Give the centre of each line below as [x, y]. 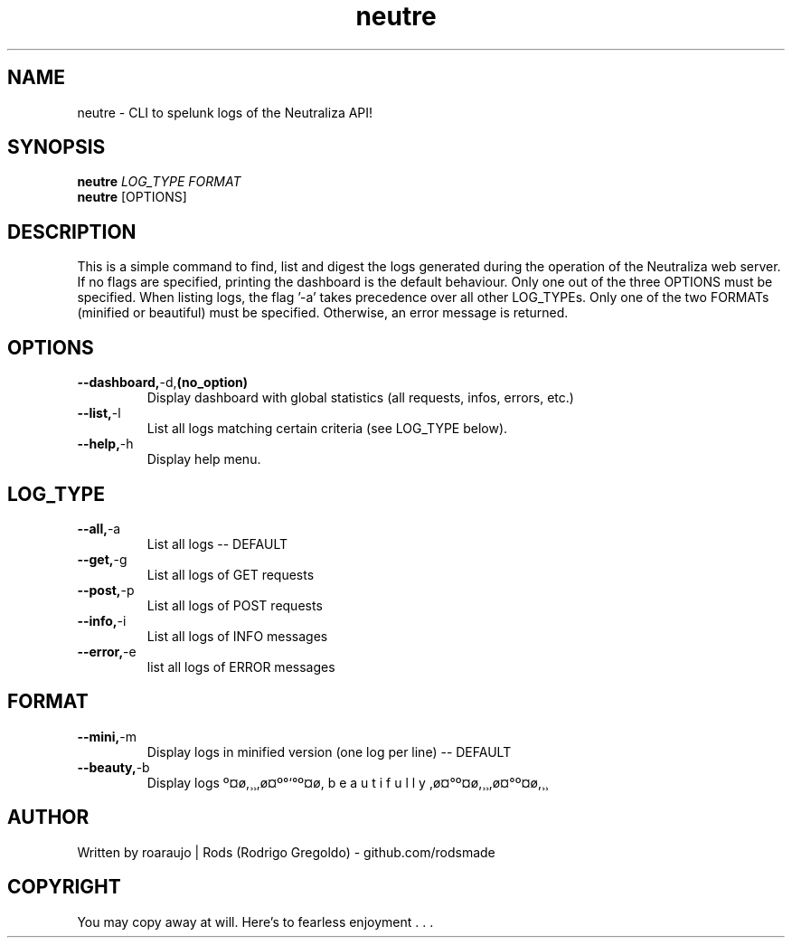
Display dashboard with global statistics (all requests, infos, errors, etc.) [360, 398]
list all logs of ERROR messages [241, 666]
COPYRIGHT [64, 887]
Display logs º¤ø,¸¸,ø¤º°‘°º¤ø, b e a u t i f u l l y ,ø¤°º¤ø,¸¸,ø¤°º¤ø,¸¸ [348, 782]
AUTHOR [48, 817]
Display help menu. [204, 459]
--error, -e [107, 651]
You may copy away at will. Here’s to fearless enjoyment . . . [255, 921]
